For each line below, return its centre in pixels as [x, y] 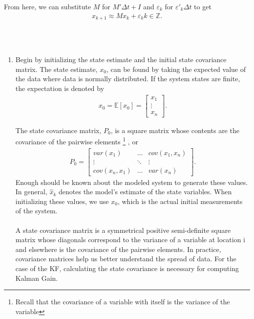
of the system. [36, 211]
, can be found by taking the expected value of [176, 69]
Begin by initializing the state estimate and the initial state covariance [121, 59]
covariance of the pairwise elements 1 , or [77, 141]
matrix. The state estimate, [56, 69]
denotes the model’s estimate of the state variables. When [145, 192]
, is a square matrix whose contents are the [175, 130]
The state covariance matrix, [58, 130]
